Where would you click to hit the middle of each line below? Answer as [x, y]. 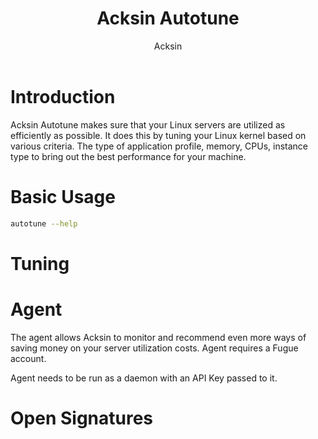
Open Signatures [82, 418]
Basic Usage [63, 196]
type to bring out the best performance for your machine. [128, 156]
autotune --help [44, 223]
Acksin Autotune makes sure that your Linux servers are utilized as [148, 124]
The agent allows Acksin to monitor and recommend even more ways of [158, 337]
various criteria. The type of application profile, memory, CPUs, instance [159, 146]
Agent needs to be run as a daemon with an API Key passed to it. [144, 378]
